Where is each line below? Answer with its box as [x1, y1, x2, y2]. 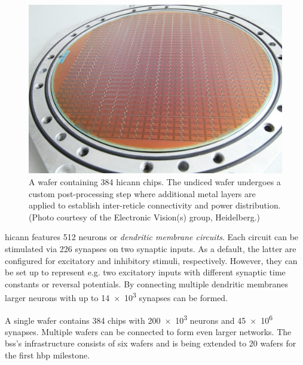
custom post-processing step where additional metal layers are [29, 187, 256, 200]
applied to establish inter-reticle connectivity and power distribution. [29, 199, 281, 211]
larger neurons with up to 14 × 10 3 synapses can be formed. [5, 290, 228, 303]
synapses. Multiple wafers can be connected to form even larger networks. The [5, 325, 292, 338]
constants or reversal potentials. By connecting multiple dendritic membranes [5, 277, 289, 290]
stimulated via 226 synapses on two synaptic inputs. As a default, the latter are [5, 242, 296, 254]
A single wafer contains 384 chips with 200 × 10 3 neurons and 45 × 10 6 [5, 312, 273, 326]
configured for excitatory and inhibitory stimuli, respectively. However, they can [5, 254, 298, 266]
